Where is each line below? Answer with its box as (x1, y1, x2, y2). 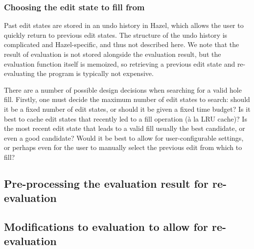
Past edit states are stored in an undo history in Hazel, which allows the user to (4, 20, 244, 30)
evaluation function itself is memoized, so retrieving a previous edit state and (4, 58, 235, 69)
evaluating (4, 68, 35, 78)
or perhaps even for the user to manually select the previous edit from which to (4, 142, 242, 152)
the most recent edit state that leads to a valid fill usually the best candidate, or (4, 123, 245, 133)
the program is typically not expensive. (37, 68, 154, 78)
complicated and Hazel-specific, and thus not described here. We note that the (4, 39, 239, 50)
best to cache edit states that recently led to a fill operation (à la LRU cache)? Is (4, 113, 247, 124)
